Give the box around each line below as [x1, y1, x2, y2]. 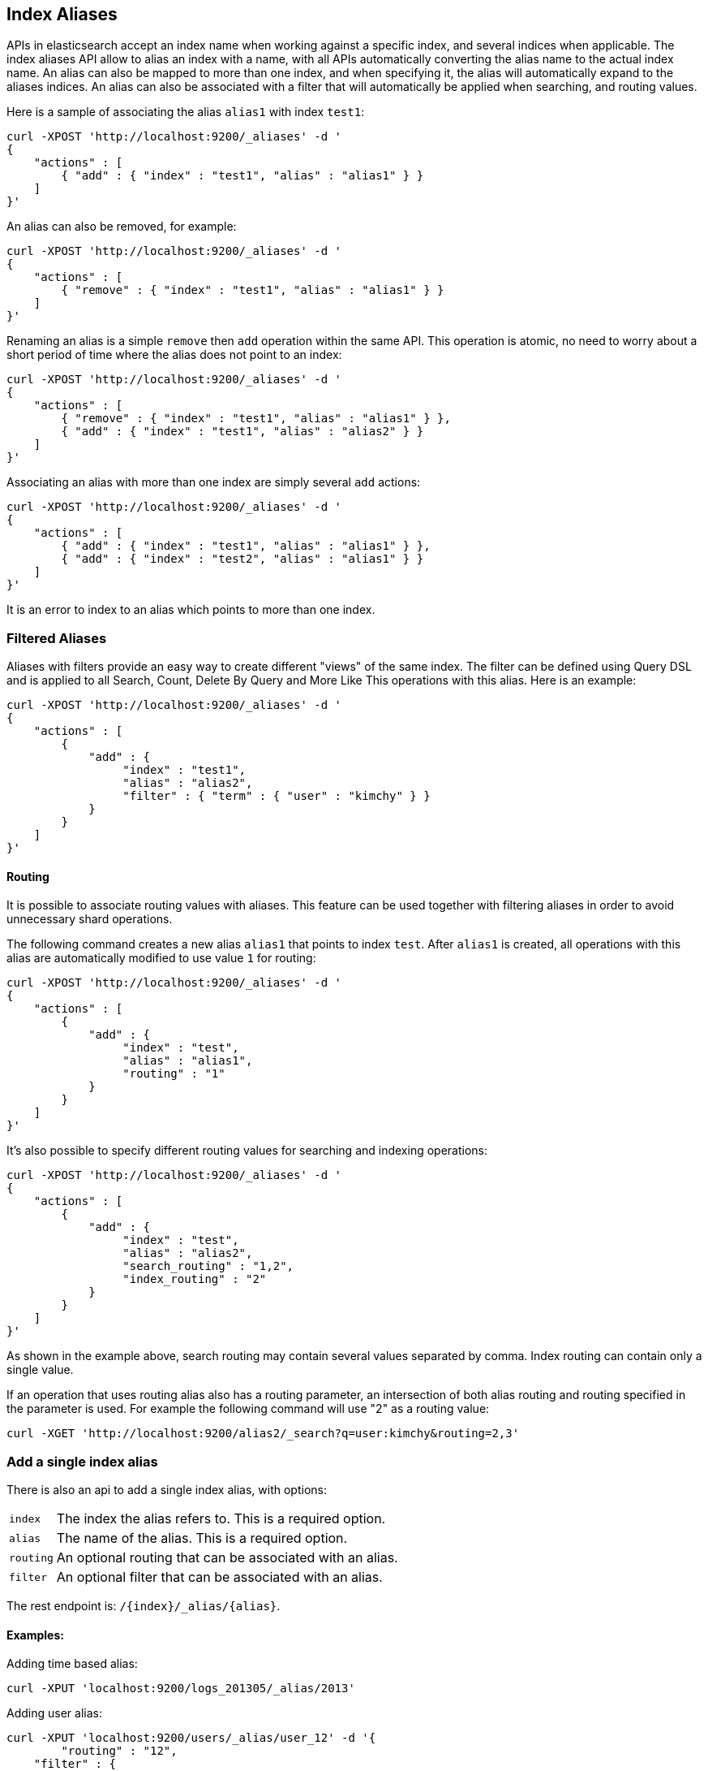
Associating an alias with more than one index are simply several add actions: [6, 475, 421, 490]
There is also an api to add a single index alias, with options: [6, 1483, 327, 1497]
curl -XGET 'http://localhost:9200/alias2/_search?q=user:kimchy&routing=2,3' [6, 1427, 520, 1441]
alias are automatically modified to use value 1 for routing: [6, 951, 316, 965]
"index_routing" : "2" [122, 1272, 267, 1286]
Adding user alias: [6, 1706, 102, 1721]
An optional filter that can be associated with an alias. [56, 1569, 383, 1586]
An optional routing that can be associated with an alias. [56, 1549, 398, 1566]
